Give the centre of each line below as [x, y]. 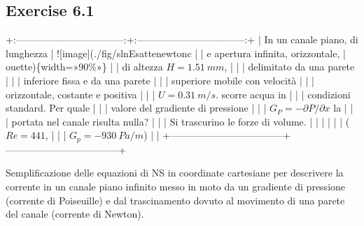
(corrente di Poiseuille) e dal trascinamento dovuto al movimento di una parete [175, 200]
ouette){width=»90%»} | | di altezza [84, 67]
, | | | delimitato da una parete [289, 67]
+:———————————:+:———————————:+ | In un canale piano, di [182, 39]
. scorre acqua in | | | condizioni [283, 94]
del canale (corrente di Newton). [75, 214]
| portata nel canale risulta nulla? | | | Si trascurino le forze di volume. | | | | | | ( [178, 121]
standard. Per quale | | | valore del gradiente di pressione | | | [136, 108]
